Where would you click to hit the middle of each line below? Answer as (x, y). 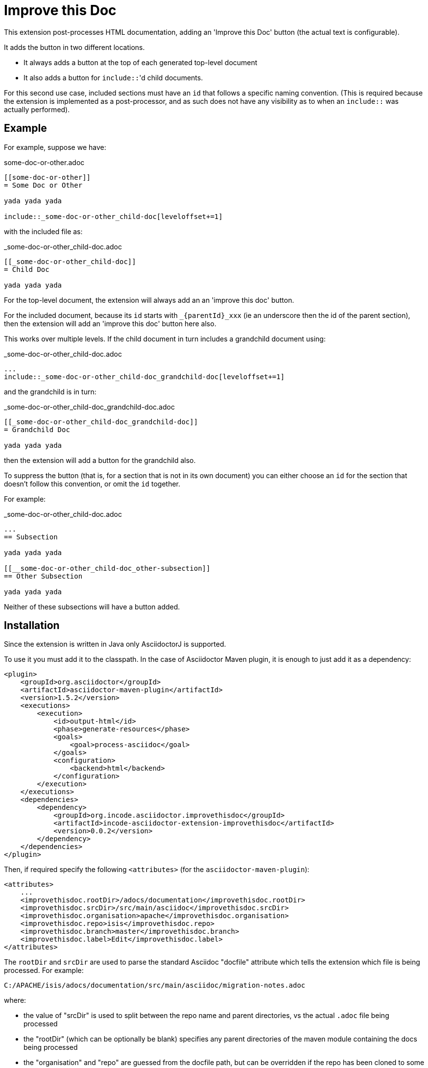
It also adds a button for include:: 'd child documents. (113, 77)
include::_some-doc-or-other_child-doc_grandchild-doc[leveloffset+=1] (144, 376)
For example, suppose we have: (55, 147)
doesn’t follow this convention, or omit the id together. (92, 484)
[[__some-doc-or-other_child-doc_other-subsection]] (107, 568)
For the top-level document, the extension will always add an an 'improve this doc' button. (149, 300)
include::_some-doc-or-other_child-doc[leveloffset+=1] (113, 216)
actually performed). (37, 109)
